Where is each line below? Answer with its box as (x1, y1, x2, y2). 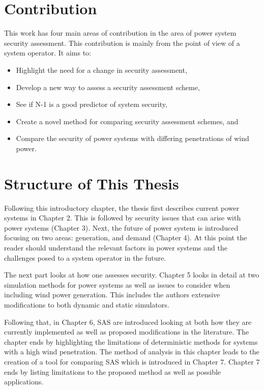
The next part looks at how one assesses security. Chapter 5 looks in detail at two (4, 269, 259, 280)
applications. (4, 376, 44, 387)
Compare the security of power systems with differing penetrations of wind (16, 133, 249, 144)
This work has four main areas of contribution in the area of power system (4, 27, 237, 38)
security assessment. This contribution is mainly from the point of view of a (4, 37, 240, 48)
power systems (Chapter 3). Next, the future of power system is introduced (4, 222, 239, 233)
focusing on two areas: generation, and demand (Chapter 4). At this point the (4, 232, 247, 243)
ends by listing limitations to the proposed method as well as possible (4, 366, 221, 377)
